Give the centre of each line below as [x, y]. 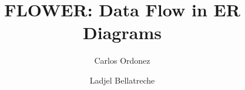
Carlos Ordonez [122, 60]
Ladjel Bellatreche [122, 80]
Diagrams [122, 32]
